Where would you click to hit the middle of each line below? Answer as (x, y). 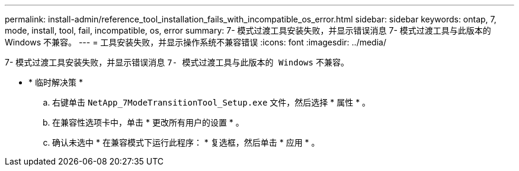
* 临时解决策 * (56, 82)
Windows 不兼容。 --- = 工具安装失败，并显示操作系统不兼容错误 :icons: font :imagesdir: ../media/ (196, 42)
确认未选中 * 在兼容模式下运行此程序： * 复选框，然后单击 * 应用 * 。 (186, 142)
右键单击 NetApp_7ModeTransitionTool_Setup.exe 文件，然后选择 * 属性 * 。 (212, 102)
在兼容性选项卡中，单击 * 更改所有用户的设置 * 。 (148, 122)
